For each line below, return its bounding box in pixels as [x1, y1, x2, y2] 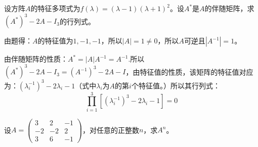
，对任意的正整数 [82, 124, 139, 135]
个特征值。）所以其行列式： [131, 80, 220, 90]
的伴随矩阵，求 [204, 3, 254, 13]
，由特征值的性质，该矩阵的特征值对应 [125, 66, 253, 77]
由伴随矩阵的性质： [4, 54, 68, 64]
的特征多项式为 [30, 3, 80, 13]
